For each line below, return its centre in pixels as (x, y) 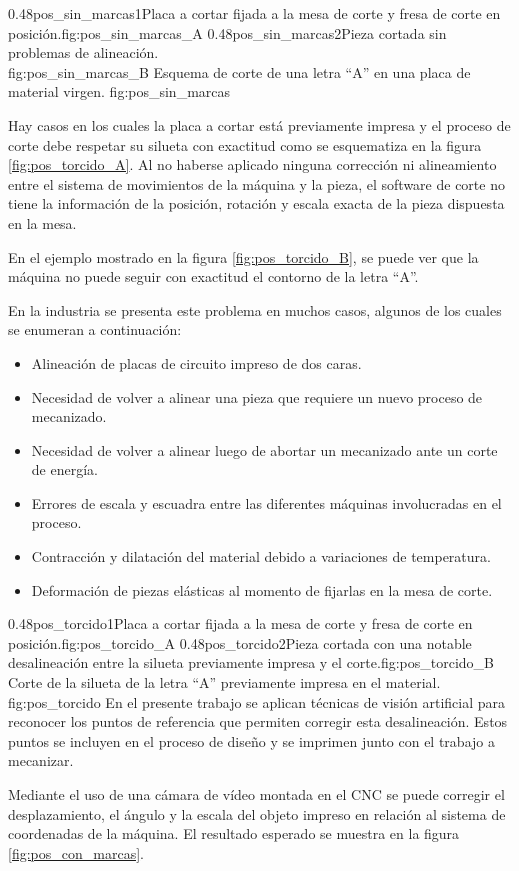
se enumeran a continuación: (95, 329)
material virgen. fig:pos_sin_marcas (119, 91)
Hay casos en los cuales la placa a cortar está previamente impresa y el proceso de (259, 124)
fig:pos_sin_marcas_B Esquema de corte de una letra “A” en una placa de (239, 71)
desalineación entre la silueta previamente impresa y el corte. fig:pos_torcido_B (251, 662)
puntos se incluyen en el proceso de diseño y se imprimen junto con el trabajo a (251, 740)
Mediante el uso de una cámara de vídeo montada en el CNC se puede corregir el (256, 794)
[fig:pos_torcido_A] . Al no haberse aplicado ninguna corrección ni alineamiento (252, 164)
